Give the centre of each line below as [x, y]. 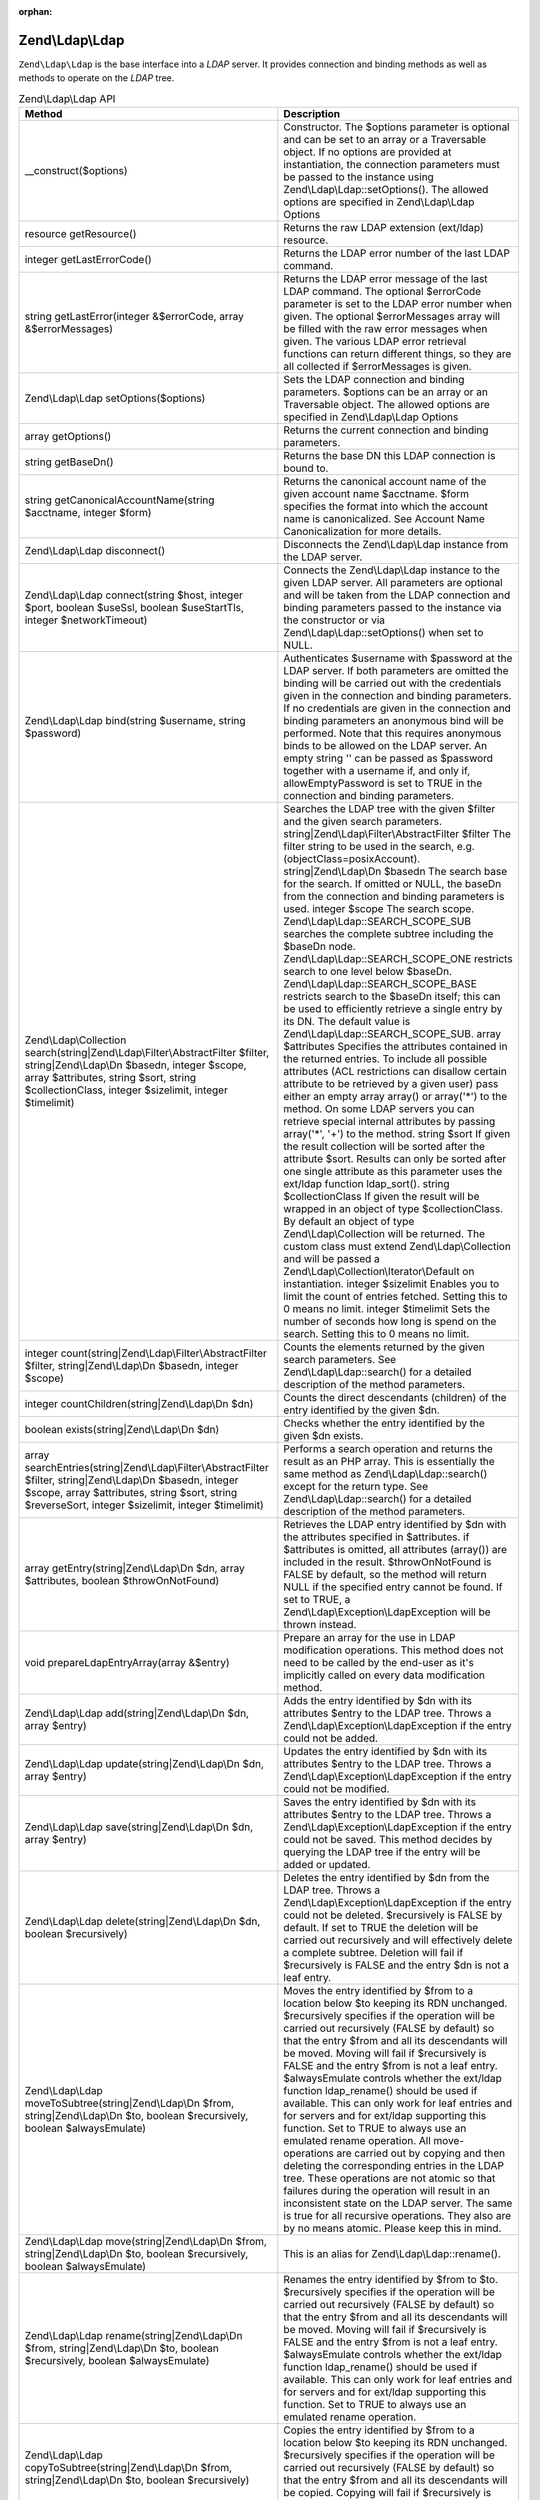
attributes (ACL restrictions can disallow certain [395, 1072]
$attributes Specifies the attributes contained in [395, 1047]
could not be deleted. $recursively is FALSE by [393, 1915]
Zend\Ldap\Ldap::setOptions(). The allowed [386, 190]
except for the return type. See [356, 1487]
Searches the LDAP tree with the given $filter [389, 809]
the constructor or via [334, 620]
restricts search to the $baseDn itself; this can [392, 997]
